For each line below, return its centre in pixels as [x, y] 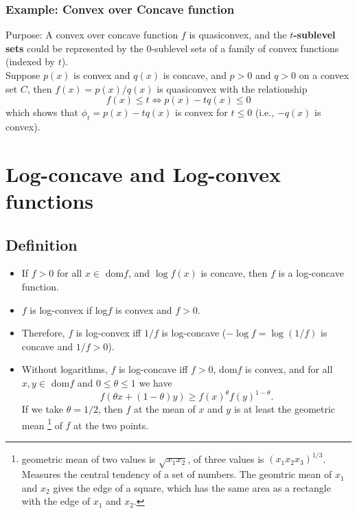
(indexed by [30, 61]
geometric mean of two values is [89, 458]
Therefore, [43, 333]
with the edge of [56, 501]
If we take [43, 409]
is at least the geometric [285, 409]
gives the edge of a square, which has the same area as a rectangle [192, 487]
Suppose [23, 75]
